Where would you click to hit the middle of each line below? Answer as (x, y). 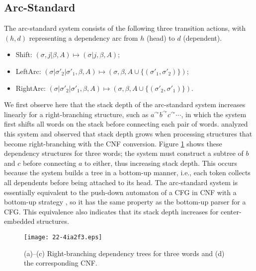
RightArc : (31, 88)
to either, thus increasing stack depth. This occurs (161, 163)
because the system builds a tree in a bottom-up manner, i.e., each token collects (127, 172)
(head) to (161, 37)
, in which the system (214, 114)
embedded (19, 221)
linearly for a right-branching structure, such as (76, 114)
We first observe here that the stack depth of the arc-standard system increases (125, 104)
